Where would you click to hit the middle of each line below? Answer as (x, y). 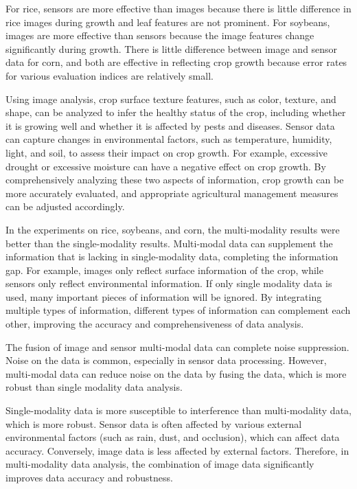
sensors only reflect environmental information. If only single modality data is (169, 283)
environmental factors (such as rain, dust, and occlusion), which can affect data (173, 437)
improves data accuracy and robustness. (89, 477)
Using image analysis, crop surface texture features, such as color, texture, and (171, 99)
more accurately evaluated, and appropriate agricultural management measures (172, 193)
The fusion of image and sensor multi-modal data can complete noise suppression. (177, 346)
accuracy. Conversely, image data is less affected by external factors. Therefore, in (177, 450)
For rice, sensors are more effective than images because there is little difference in (178, 8)
